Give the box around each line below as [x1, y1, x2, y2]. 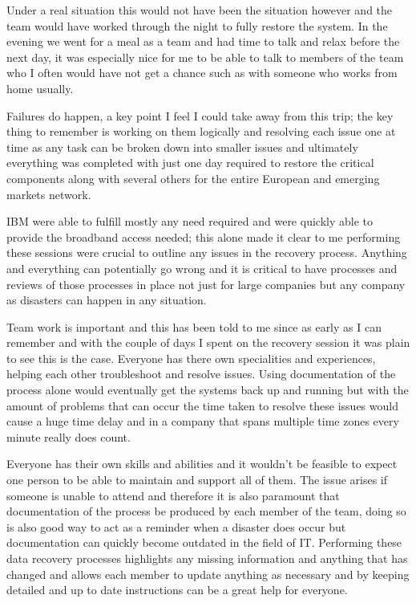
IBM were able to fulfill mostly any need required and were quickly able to [6, 213, 373, 230]
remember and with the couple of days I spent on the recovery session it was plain [6, 334, 410, 351]
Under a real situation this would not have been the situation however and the [6, 2, 393, 18]
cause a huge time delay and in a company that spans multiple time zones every [6, 413, 399, 430]
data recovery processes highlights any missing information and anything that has [6, 550, 408, 566]
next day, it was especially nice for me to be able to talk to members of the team [6, 48, 404, 65]
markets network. [6, 185, 91, 202]
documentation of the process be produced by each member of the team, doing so [6, 503, 406, 519]
